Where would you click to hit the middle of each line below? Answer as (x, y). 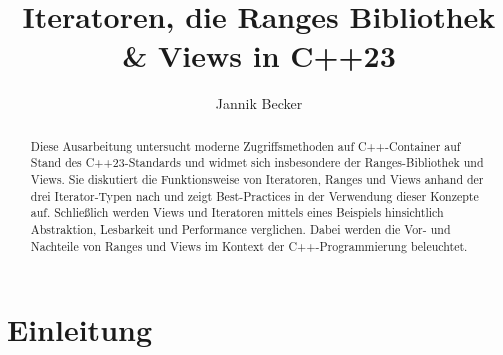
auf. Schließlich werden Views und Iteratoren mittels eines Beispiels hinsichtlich (237, 212)
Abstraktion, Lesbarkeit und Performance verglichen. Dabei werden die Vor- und (240, 228)
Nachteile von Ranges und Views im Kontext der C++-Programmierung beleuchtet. (249, 245)
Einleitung (80, 329)
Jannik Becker (259, 103)
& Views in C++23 (259, 55)
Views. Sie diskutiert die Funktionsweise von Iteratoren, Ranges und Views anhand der (257, 179)
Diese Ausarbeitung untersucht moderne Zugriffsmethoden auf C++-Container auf (245, 145)
